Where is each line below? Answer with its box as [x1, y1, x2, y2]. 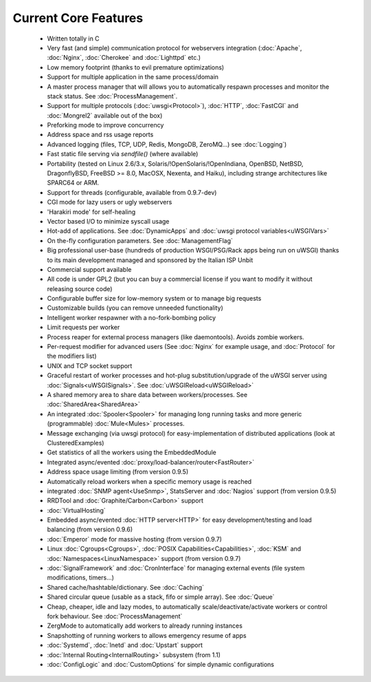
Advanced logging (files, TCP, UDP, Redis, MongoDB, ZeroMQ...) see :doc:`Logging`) [47, 140, 287, 148]
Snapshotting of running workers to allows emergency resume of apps [47, 631, 247, 639]
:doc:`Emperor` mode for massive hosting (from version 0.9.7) [47, 535, 223, 543]
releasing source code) [47, 284, 113, 292]
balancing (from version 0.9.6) [47, 525, 133, 533]
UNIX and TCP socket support [47, 361, 133, 370]
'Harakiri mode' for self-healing [47, 207, 136, 216]
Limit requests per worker [47, 323, 120, 332]
